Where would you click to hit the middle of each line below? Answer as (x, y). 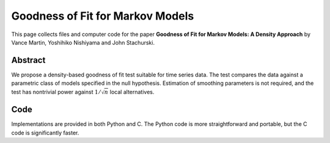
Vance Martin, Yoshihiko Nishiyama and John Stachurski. (83, 42)
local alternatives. (132, 92)
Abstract (28, 60)
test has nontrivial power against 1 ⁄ (56, 92)
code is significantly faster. (45, 133)
